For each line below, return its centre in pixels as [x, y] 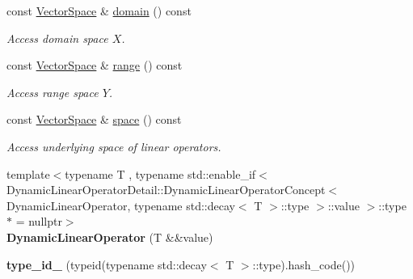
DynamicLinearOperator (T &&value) [110, 237]
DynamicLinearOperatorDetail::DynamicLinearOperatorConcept [166, 190]
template [28, 173]
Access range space [53, 92]
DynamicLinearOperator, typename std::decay [121, 205]
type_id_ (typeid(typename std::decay [107, 264]
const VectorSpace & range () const [95, 65]
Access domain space [57, 38]
